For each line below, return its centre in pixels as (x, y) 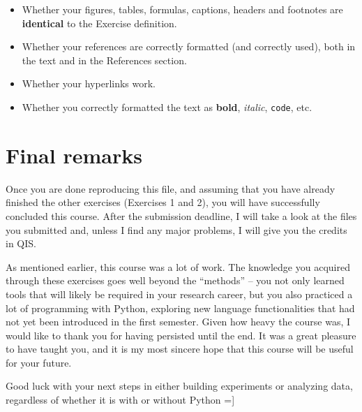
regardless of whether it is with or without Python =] (120, 400)
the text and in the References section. (104, 60)
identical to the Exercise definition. (99, 23)
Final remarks (74, 155)
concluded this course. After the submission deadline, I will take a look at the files (181, 215)
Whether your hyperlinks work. (89, 83)
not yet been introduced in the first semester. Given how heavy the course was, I (178, 322)
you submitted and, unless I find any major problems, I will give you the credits (176, 229)
